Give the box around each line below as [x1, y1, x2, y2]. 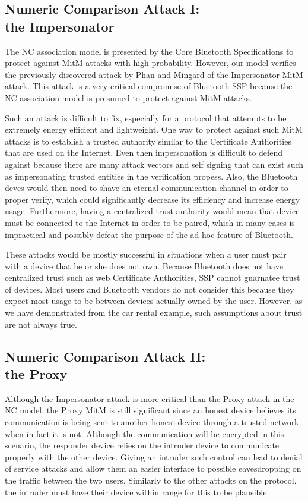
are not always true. [5, 318, 77, 330]
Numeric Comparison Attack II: [5, 347, 206, 365]
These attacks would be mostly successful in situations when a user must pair [5, 248, 287, 261]
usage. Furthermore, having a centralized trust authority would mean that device [5, 205, 300, 217]
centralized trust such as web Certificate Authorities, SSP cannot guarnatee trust [5, 271, 300, 284]
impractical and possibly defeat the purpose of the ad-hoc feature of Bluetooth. [5, 228, 293, 240]
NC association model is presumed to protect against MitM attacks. [5, 91, 252, 103]
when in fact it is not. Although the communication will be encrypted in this [5, 427, 284, 440]
